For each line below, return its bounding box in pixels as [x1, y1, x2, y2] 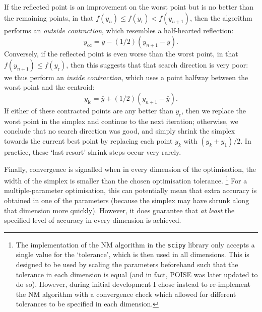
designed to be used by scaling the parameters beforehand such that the [16, 259, 238, 270]
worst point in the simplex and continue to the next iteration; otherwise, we [4, 115, 238, 126]
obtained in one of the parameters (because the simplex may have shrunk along [4, 195, 249, 205]
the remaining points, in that [4, 12, 94, 23]
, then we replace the [181, 105, 246, 115]
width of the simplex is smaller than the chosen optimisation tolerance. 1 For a [4, 174, 247, 185]
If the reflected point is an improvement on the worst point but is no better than [4, 2, 254, 12]
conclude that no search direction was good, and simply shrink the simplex [4, 126, 235, 136]
